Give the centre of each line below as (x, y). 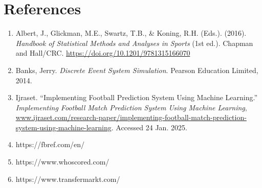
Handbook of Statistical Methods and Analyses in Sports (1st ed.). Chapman (134, 43)
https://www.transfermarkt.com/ (68, 179)
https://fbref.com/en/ (50, 144)
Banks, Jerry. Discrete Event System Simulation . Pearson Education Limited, (137, 70)
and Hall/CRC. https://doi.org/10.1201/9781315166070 (103, 53)
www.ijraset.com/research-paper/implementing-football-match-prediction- (131, 117)
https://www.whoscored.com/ (62, 162)
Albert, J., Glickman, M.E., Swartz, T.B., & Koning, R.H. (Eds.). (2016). (131, 33)
